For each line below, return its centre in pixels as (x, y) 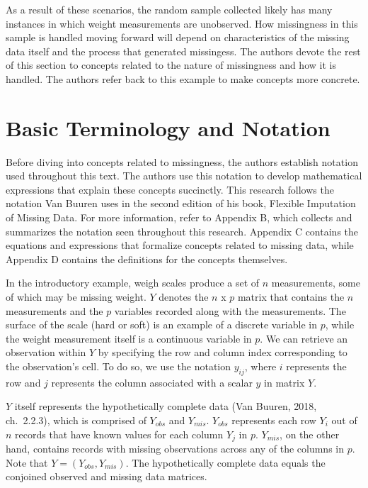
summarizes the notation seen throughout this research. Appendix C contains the (182, 231)
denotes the (184, 297)
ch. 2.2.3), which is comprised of (76, 420)
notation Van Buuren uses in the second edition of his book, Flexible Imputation (181, 203)
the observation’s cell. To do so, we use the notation (119, 366)
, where (260, 366)
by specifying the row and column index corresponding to (223, 352)
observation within (46, 352)
